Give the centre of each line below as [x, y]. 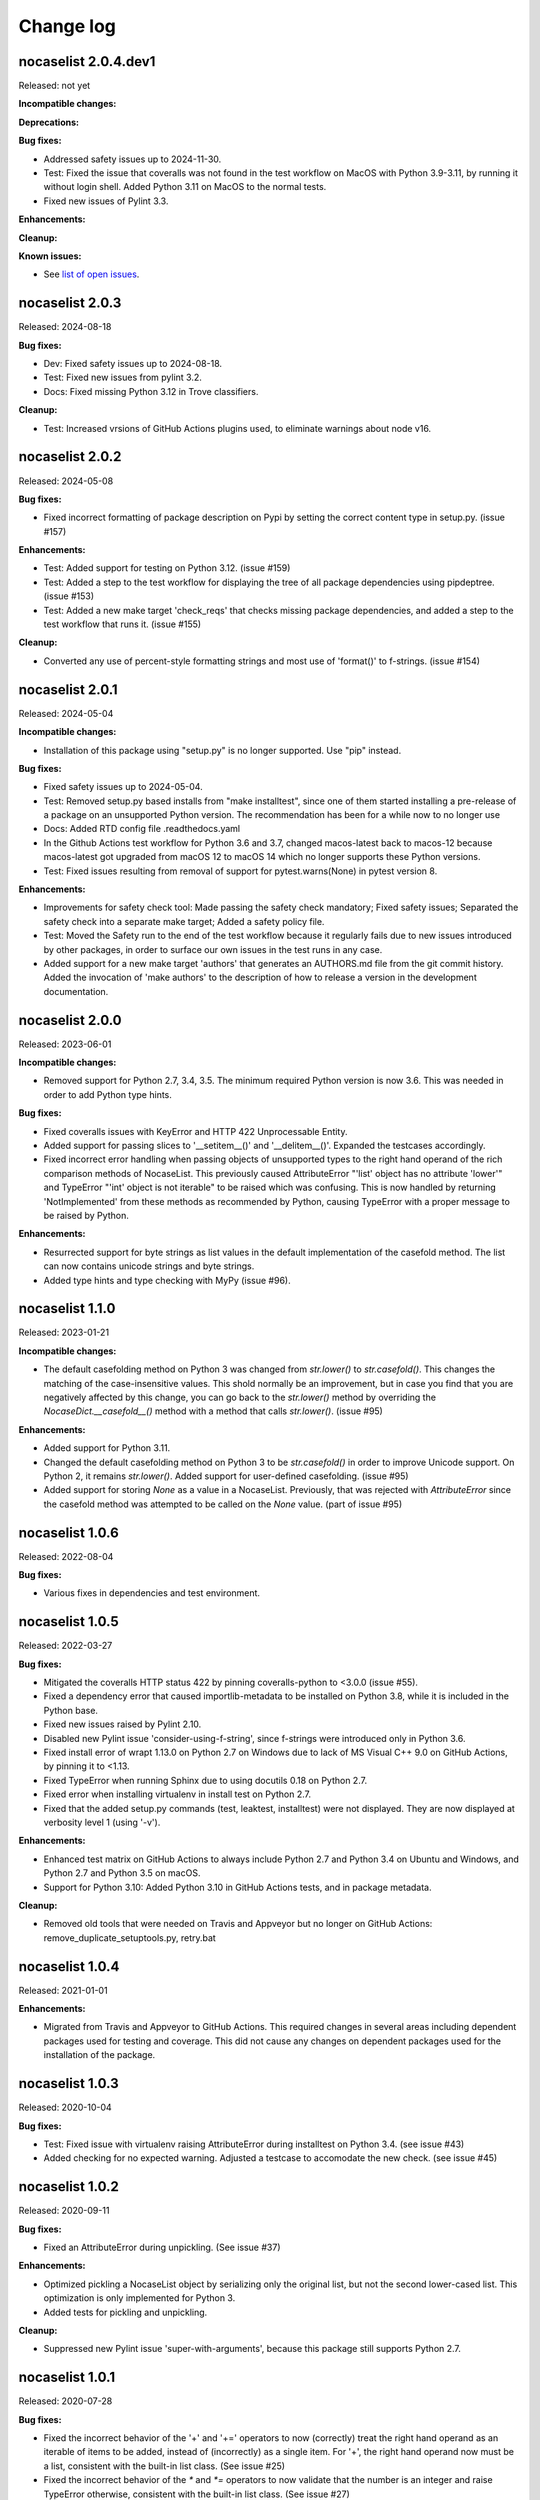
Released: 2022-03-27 [65, 1646]
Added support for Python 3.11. [107, 1448]
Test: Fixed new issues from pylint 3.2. [122, 377]
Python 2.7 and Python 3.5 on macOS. [122, 1873]
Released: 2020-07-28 [65, 2401]
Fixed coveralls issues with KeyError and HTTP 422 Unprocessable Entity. [195, 1131]
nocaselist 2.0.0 [70, 1020]
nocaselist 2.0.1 [68, 689]
